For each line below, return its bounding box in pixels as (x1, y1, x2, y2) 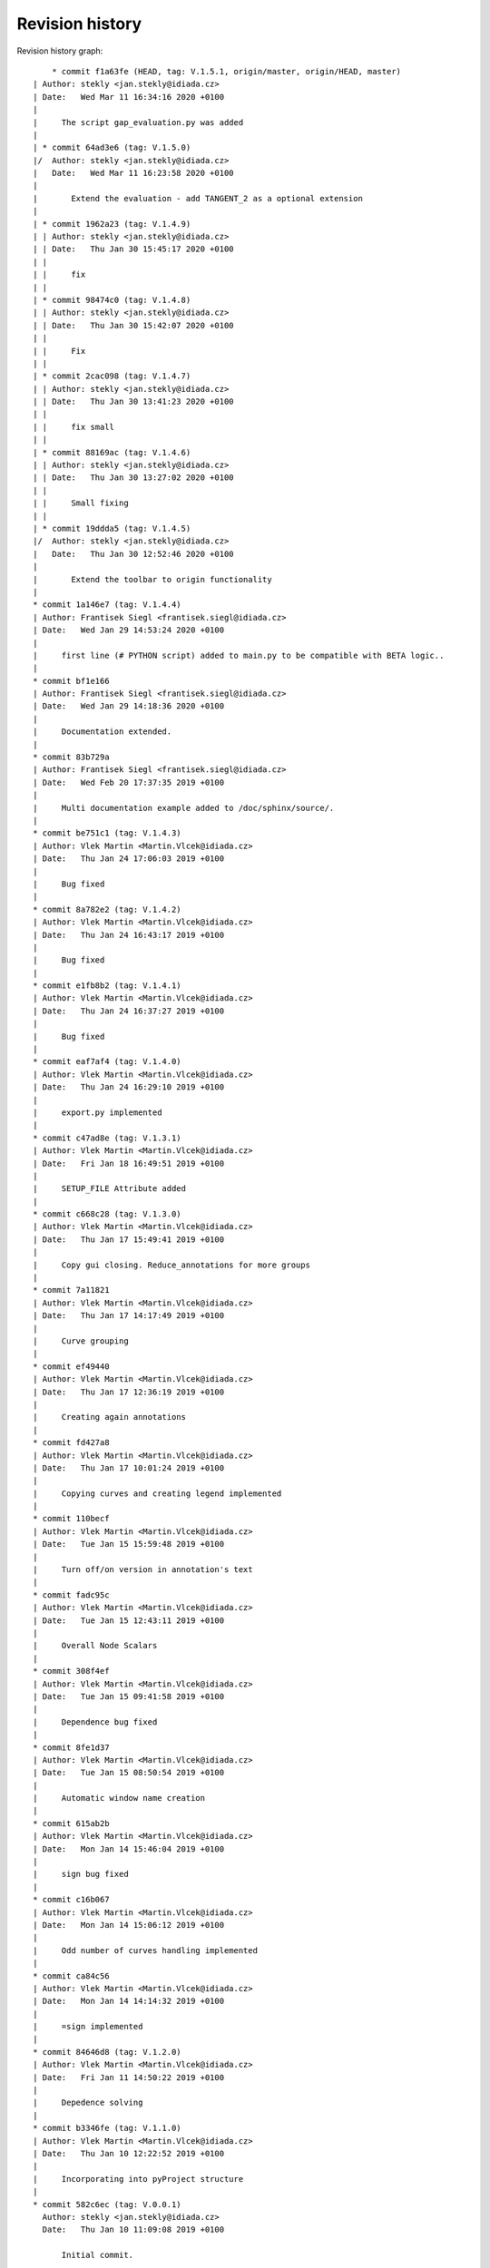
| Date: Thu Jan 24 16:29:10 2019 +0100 (33, 1082, 225, 1092)
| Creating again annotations (33, 1412, 186, 1422)
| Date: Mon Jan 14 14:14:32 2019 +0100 (33, 1996, 225, 2007)
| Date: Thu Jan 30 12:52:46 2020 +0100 (33, 549, 235, 559)
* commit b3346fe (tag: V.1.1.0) (33, 2123, 181, 2134)
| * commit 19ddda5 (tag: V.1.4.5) (33, 523, 191, 533)
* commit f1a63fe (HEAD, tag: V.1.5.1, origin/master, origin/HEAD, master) (51, 66, 402, 76)
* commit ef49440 (33, 1361, 110, 1372)
